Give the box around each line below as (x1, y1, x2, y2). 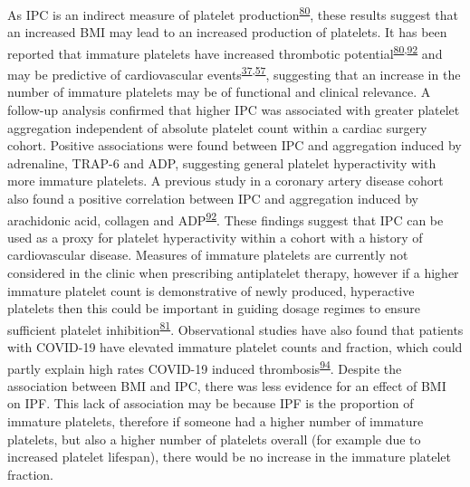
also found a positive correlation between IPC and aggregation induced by (7, 188, 418, 207)
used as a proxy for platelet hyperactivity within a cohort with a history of (7, 227, 423, 246)
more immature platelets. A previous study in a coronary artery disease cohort (7, 171, 444, 190)
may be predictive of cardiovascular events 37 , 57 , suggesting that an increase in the (7, 62, 461, 83)
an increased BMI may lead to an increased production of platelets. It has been (7, 23, 447, 42)
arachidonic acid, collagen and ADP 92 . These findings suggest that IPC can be (7, 207, 444, 229)
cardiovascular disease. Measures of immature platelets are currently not (7, 245, 408, 264)
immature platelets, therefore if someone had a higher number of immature (7, 412, 424, 430)
